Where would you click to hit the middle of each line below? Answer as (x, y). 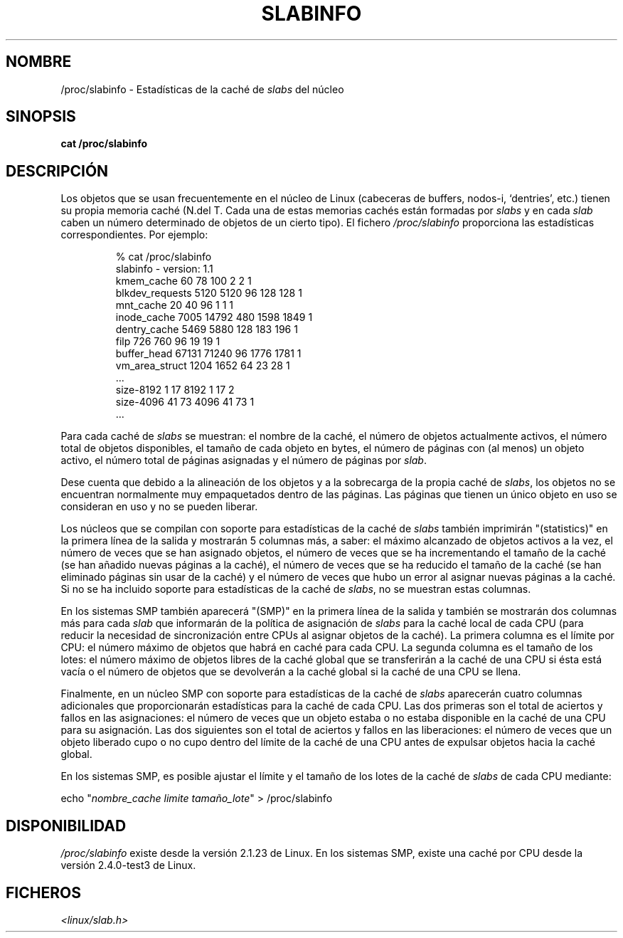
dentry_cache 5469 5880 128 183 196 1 (207, 330)
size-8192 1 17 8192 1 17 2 (175, 390)
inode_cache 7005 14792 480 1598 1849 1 (214, 317)
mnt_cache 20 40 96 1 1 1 (175, 305)
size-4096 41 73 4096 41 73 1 (185, 402)
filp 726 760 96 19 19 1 (168, 342)
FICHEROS (43, 892)
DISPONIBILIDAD (66, 826)
